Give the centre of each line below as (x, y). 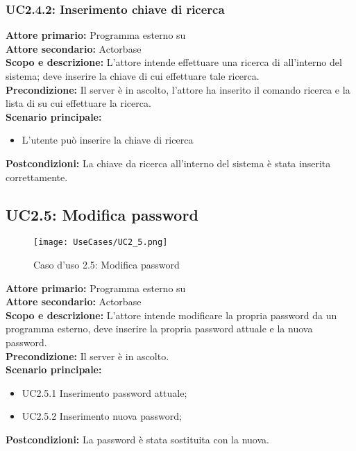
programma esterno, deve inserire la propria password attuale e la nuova (159, 329)
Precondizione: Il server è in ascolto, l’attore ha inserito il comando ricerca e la (178, 89)
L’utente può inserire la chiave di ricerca (108, 140)
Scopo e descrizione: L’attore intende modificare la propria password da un (171, 315)
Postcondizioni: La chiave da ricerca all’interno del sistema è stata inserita (168, 163)
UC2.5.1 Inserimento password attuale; (104, 392)
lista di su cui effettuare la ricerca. (78, 103)
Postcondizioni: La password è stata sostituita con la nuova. (137, 439)
